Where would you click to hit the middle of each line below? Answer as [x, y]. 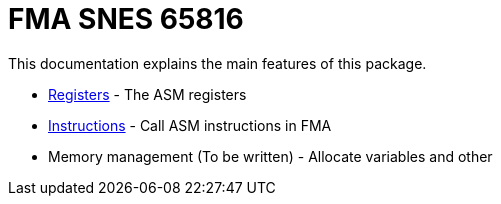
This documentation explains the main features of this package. [217, 63]
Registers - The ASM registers [147, 94]
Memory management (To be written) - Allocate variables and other [270, 156]
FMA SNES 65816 [126, 19]
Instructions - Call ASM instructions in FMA [190, 125]
